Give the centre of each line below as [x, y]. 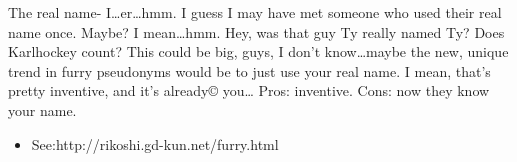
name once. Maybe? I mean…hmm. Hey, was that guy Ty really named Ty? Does [256, 31]
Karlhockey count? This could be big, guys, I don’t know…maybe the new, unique [258, 51]
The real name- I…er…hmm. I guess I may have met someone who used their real [255, 12]
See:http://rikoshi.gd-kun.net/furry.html [155, 143]
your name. [42, 109]
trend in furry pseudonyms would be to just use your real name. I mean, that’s [249, 70]
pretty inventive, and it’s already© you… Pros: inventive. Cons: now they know [249, 90]
